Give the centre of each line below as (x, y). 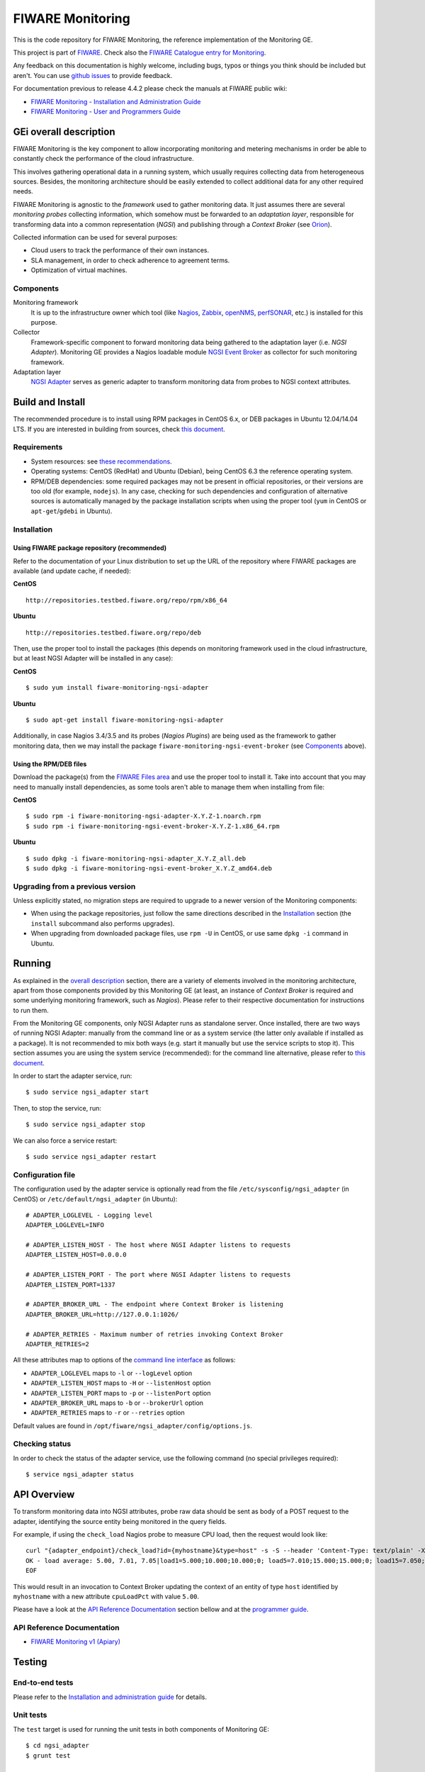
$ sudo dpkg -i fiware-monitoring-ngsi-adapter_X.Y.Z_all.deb (136, 858)
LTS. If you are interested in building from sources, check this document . (119, 429)
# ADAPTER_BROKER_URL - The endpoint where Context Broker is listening (154, 1305)
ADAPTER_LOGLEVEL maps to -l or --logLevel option (112, 1373)
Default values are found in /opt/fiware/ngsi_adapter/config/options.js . (133, 1425)
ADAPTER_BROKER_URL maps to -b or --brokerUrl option (117, 1403)
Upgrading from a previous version (74, 886)
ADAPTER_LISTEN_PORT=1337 (71, 1284)
